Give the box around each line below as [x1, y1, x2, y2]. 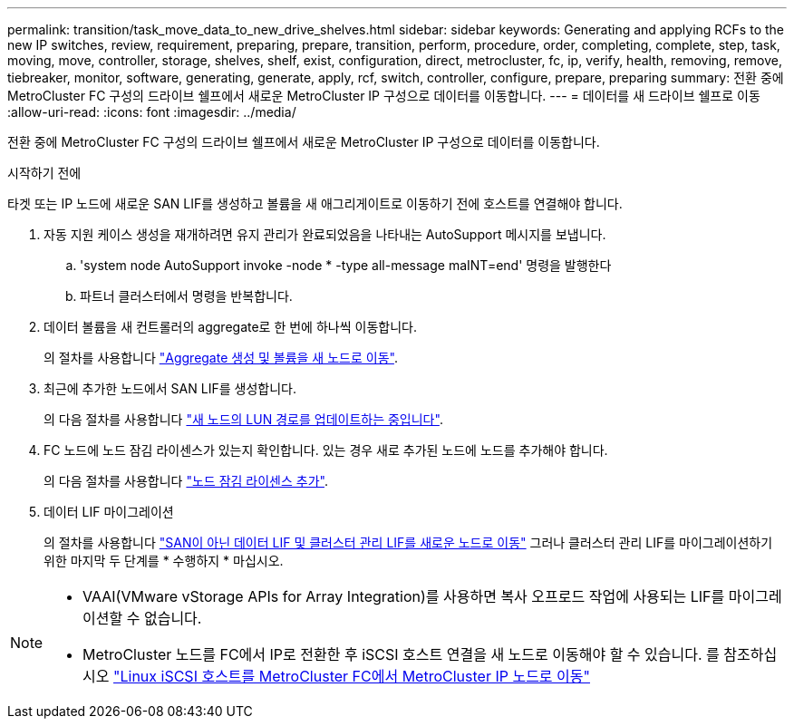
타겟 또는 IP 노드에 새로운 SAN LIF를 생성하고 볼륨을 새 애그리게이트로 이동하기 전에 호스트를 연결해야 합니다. [7, 196, 623, 211]
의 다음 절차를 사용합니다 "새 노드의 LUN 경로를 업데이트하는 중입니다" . [44, 411, 443, 427]
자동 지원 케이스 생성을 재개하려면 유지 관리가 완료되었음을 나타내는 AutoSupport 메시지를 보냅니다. [44, 227, 606, 242]
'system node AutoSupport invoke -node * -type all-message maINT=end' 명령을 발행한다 [80, 257, 612, 273]
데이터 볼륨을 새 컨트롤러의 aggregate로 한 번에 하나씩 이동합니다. [44, 319, 417, 334]
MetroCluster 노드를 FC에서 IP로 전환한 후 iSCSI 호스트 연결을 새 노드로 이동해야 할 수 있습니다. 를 [82, 645, 720, 663]
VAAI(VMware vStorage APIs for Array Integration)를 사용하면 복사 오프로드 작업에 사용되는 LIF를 [82, 587, 725, 605]
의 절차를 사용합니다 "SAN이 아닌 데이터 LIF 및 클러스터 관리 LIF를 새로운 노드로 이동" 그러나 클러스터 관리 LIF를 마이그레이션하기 [44, 535, 773, 550]
